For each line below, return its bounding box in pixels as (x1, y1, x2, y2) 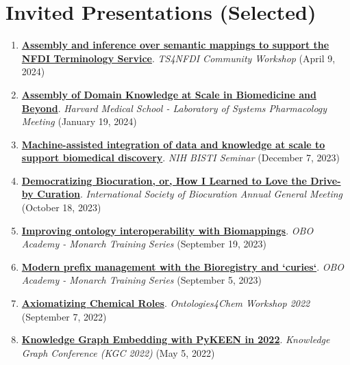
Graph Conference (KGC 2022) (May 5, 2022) (21, 345, 215, 360)
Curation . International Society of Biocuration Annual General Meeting (37, 187, 342, 201)
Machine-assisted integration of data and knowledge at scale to (21, 137, 325, 151)
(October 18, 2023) (21, 200, 101, 215)
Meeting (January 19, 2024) (21, 114, 137, 129)
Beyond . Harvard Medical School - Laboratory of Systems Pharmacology (21, 100, 327, 115)
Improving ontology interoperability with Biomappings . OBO (21, 223, 314, 237)
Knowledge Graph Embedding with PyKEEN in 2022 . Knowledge (21, 332, 330, 347)
